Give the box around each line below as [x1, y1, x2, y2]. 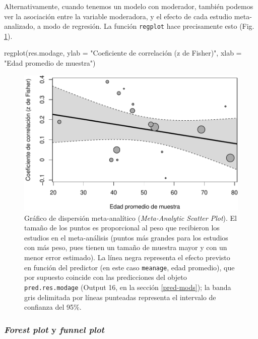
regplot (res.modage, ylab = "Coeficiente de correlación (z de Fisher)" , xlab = [4, 47, 242, 58]
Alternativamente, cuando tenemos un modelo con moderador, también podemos [4, 1, 253, 11]
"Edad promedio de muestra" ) [4, 58, 96, 68]
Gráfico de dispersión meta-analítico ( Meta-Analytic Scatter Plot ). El [24, 212, 237, 223]
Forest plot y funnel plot [4, 323, 104, 335]
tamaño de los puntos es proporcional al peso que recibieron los [24, 222, 220, 233]
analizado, [4, 21, 35, 31]
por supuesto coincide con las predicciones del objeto [24, 272, 187, 282]
